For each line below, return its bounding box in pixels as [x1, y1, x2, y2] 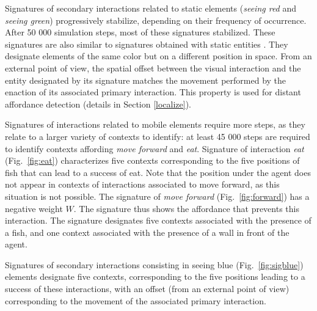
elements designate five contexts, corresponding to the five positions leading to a [5, 270, 305, 283]
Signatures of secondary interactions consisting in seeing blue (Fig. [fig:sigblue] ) [5, 258, 304, 271]
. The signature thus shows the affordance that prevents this [73, 202, 299, 214]
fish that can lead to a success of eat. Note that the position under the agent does [5, 166, 311, 178]
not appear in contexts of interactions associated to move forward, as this [5, 178, 280, 191]
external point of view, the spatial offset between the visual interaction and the [5, 61, 301, 74]
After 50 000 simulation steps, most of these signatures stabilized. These [5, 26, 275, 38]
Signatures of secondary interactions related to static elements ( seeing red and [5, 2, 297, 14]
